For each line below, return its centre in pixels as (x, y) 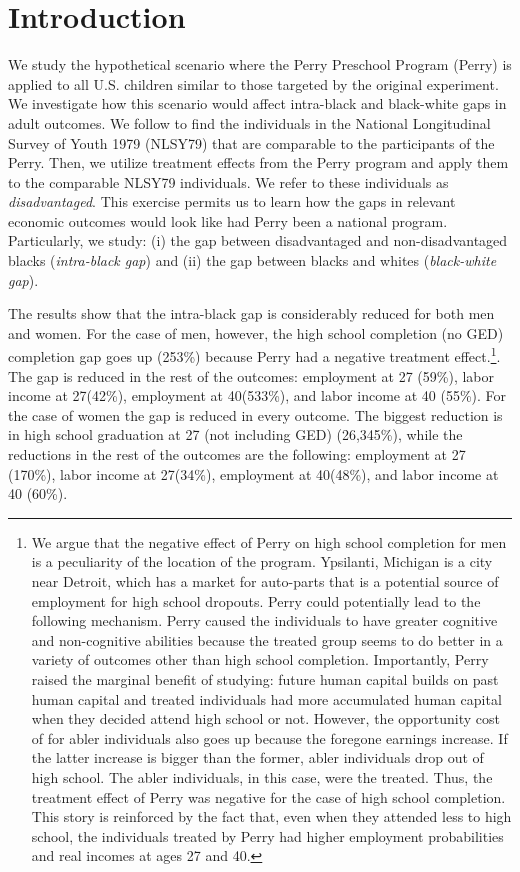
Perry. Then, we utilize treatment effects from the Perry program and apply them (258, 162)
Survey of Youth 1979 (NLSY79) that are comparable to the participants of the (251, 142)
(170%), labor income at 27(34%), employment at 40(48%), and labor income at (253, 473)
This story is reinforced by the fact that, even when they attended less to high (271, 816)
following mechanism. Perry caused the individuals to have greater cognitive (264, 620)
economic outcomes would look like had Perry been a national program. (228, 220)
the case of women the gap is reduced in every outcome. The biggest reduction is (255, 414)
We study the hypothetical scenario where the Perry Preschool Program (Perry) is (260, 64)
